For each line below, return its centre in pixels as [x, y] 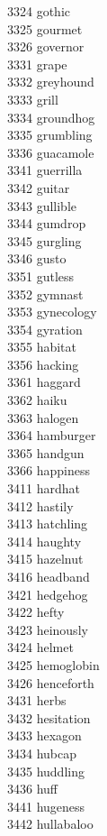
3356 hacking [43, 364]
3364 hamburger [52, 435]
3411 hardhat [44, 488]
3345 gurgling [45, 240]
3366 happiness [49, 470]
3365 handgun [46, 452]
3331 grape [37, 64]
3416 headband [49, 576]
